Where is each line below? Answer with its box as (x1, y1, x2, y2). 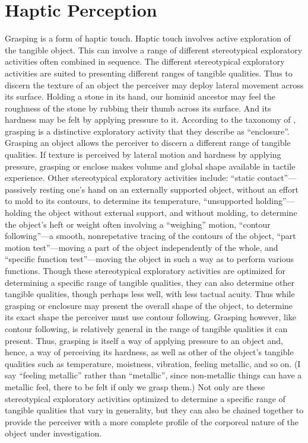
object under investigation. (5, 427, 102, 439)
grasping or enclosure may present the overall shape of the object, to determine (5, 299, 293, 311)
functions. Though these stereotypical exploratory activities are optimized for (5, 264, 286, 276)
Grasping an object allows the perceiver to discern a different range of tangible (5, 136, 291, 149)
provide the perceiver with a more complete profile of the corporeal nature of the (5, 415, 299, 428)
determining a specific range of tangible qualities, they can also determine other (5, 276, 295, 288)
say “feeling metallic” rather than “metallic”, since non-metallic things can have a (5, 369, 302, 381)
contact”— (257, 171, 297, 184)
